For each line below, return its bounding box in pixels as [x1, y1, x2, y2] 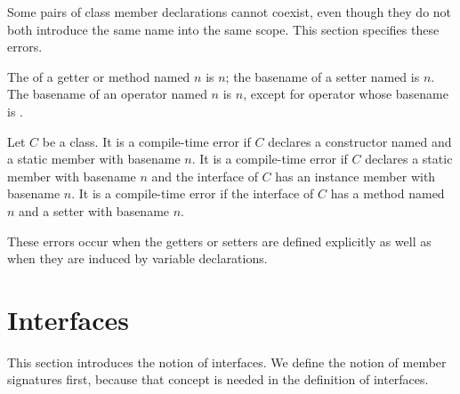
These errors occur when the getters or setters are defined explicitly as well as [7, 231, 432, 250]
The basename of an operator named [7, 84, 207, 103]
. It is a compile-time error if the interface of [71, 184, 314, 203]
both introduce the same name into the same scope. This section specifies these [7, 20, 440, 38]
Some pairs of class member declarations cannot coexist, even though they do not [7, 3, 452, 20]
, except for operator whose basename [243, 84, 448, 103]
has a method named [330, 184, 445, 203]
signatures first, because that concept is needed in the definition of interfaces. [7, 370, 429, 389]
